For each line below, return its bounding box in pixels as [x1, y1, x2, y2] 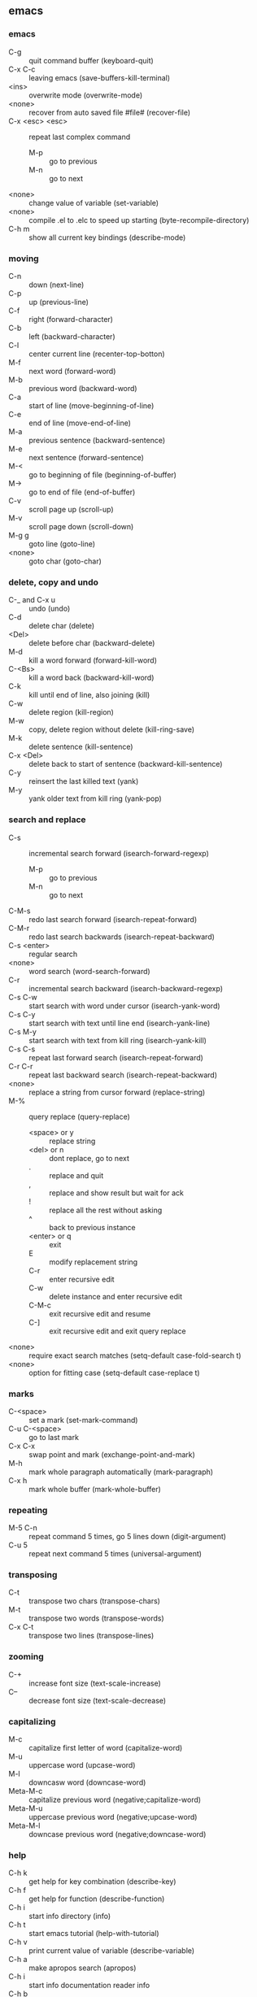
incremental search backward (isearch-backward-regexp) [28, 983, 224, 993]
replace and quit [49, 1170, 104, 1180]
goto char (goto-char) [28, 556, 102, 566]
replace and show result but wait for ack [49, 1188, 185, 1198]
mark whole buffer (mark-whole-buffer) [28, 1484, 161, 1494]
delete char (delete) [28, 621, 95, 631]
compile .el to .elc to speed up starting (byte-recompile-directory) [28, 215, 250, 224]
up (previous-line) [28, 297, 89, 307]
